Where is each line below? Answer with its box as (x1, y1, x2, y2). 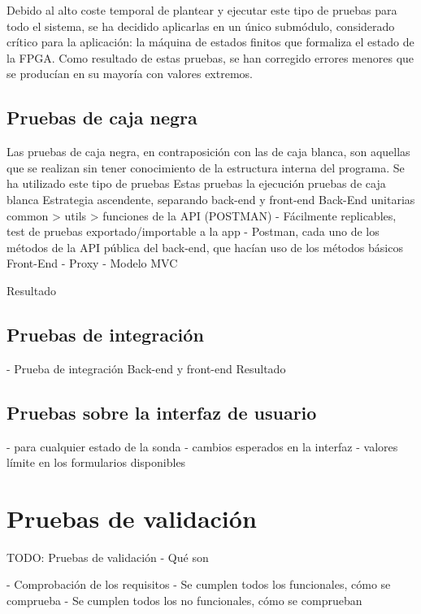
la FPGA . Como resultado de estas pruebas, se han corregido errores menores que (7, 49, 414, 66)
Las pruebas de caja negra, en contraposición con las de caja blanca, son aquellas (7, 143, 410, 160)
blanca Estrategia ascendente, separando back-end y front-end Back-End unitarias (7, 190, 415, 207)
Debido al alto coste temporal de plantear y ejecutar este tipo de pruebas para (7, 2, 397, 18)
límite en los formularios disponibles (7, 454, 186, 471)
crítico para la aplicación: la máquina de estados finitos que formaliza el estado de (7, 33, 414, 50)
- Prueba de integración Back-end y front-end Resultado (7, 359, 286, 377)
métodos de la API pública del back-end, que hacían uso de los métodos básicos (7, 238, 403, 255)
